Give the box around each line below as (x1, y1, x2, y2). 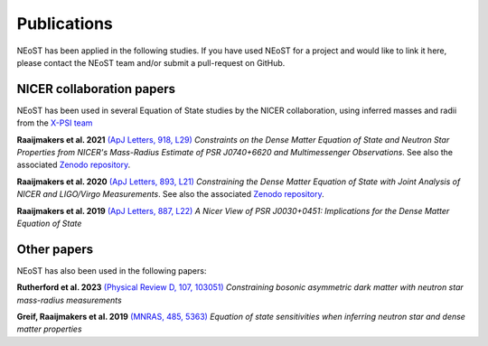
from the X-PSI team (16, 117, 93, 128)
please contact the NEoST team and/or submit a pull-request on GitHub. (16, 57, 286, 68)
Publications (16, 14, 113, 33)
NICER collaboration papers (16, 81, 176, 97)
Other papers (16, 241, 94, 257)
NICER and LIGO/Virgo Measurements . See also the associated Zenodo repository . (16, 189, 324, 200)
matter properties (16, 323, 82, 334)
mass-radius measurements (16, 295, 122, 305)
